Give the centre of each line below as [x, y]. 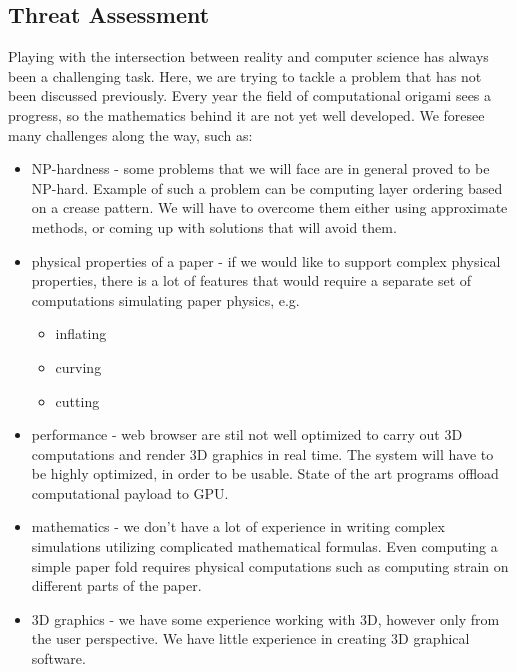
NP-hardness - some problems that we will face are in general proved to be [260, 168]
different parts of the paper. [116, 585]
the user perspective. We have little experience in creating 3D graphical [250, 638]
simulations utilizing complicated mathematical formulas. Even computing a [264, 546]
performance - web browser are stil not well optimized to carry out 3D [247, 434]
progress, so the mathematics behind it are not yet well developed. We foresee [246, 114]
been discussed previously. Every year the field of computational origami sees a [250, 95]
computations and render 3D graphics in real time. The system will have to [262, 453]
